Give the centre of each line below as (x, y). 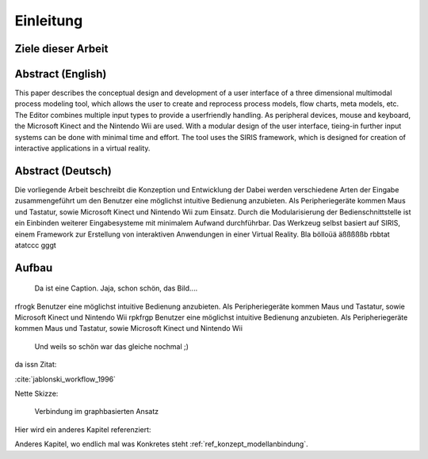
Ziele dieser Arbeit (61, 49)
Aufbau (34, 268)
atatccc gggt (36, 245)
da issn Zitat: (36, 365)
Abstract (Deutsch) (63, 171)
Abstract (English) (61, 74)
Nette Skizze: (36, 394)
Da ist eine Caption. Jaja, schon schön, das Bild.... (116, 288)
